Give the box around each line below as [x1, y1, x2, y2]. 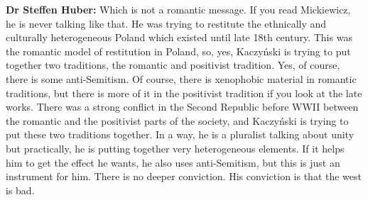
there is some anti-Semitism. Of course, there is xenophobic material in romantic [6, 71, 357, 86]
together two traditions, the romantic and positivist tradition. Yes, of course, [6, 57, 340, 72]
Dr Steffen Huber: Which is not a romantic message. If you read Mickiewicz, [6, 2, 351, 16]
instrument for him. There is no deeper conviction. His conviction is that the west [6, 169, 362, 184]
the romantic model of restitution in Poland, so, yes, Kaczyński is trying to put [6, 43, 351, 58]
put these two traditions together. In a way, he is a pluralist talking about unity [6, 127, 355, 142]
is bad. [6, 182, 35, 197]
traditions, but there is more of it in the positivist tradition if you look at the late [6, 85, 362, 100]
